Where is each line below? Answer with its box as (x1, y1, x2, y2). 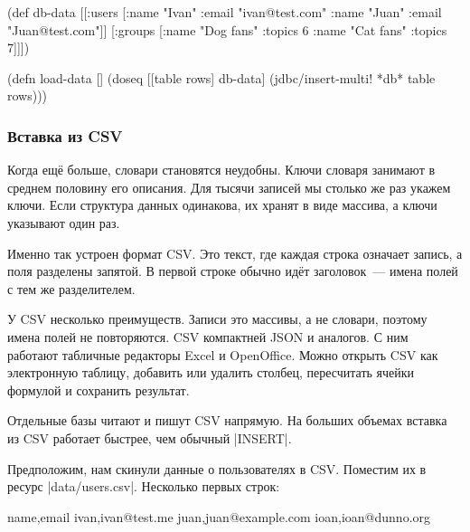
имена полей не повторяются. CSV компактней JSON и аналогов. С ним (7, 327, 409, 346)
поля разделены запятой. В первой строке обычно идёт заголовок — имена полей (7, 261, 458, 280)
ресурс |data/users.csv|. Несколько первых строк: (7, 477, 280, 496)
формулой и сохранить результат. (7, 380, 190, 399)
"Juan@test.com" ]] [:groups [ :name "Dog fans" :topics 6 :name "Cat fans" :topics (7, 20, 447, 39)
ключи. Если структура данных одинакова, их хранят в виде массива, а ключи (7, 195, 437, 214)
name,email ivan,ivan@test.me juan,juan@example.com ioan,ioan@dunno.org (7, 507, 431, 526)
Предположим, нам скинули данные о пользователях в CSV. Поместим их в (7, 459, 427, 478)
